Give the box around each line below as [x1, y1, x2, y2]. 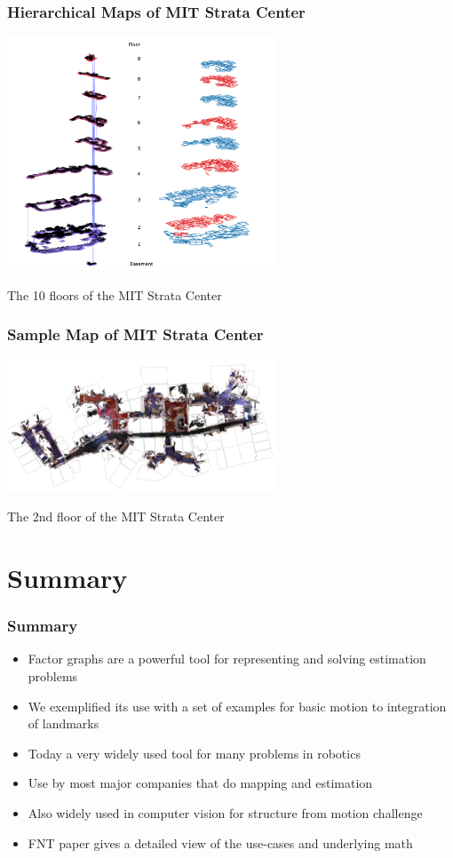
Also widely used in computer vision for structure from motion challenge [28, 804, 423, 822]
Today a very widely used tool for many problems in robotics [28, 743, 361, 762]
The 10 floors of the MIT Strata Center [7, 285, 222, 304]
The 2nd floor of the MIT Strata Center [7, 507, 225, 526]
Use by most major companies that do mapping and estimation [28, 774, 373, 792]
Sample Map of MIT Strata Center [7, 323, 264, 346]
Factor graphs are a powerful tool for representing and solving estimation [28, 649, 426, 668]
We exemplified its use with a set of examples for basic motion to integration [28, 696, 447, 715]
